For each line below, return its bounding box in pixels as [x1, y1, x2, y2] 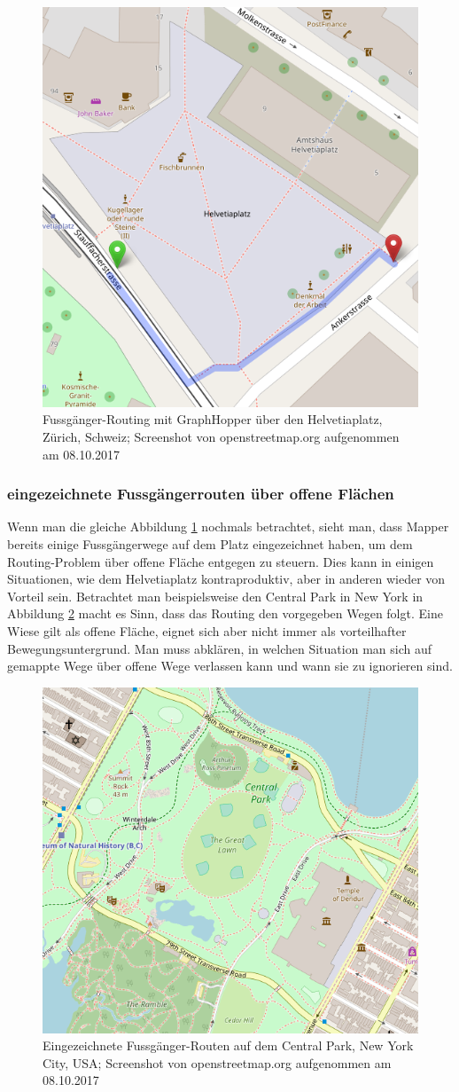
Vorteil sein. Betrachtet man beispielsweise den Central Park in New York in [7, 586, 424, 605]
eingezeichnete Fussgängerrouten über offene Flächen [7, 483, 394, 505]
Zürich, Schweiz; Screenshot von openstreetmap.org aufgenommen [43, 428, 400, 446]
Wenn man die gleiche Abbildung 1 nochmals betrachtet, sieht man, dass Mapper [7, 517, 449, 536]
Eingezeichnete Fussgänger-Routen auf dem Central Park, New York [43, 1036, 414, 1055]
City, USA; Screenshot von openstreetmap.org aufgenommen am [43, 1053, 392, 1072]
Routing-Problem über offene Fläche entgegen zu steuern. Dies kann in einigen [7, 552, 434, 570]
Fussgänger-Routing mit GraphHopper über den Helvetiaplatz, [43, 410, 383, 428]
